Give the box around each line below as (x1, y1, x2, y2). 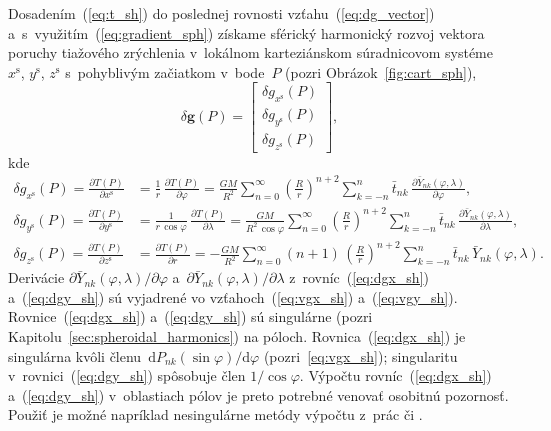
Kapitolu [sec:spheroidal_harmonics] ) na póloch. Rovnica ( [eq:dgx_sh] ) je (8, 326, 466, 347)
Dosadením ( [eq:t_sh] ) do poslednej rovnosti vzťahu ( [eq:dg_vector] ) (8, 3, 435, 23)
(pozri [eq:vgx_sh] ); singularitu (263, 345, 458, 366)
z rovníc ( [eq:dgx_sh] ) (289, 267, 429, 288)
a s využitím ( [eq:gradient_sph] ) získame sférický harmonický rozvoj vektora (8, 22, 485, 43)
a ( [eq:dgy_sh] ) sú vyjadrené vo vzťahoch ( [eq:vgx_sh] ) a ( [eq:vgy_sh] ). (8, 286, 458, 307)
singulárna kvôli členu (8, 345, 142, 366)
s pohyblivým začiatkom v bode (65, 61, 265, 82)
